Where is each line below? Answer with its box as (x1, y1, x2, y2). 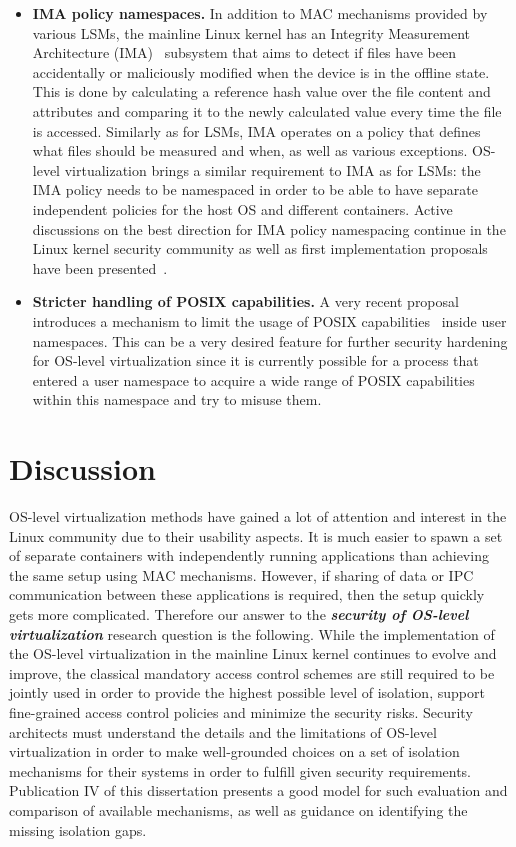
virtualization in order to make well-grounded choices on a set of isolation (9, 741, 460, 762)
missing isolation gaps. (9, 819, 147, 840)
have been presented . (32, 257, 168, 278)
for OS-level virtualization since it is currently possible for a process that (32, 350, 479, 371)
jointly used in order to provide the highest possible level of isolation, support (9, 682, 485, 703)
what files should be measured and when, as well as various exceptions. (32, 140, 468, 161)
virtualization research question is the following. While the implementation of (9, 623, 495, 644)
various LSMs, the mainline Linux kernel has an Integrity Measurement (32, 22, 470, 43)
